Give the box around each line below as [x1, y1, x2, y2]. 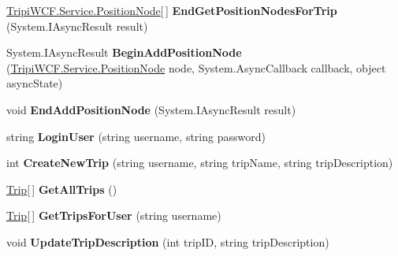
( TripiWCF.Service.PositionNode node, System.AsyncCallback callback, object [6, 59, 386, 76]
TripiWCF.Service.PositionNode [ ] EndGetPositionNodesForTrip [6, 2, 337, 18]
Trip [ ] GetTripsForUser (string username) [6, 207, 221, 224]
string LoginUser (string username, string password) [6, 128, 266, 144]
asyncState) [6, 75, 63, 91]
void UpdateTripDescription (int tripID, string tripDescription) [6, 233, 329, 250]
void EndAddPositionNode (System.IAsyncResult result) [6, 101, 296, 117]
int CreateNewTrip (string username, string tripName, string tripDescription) [6, 154, 393, 171]
